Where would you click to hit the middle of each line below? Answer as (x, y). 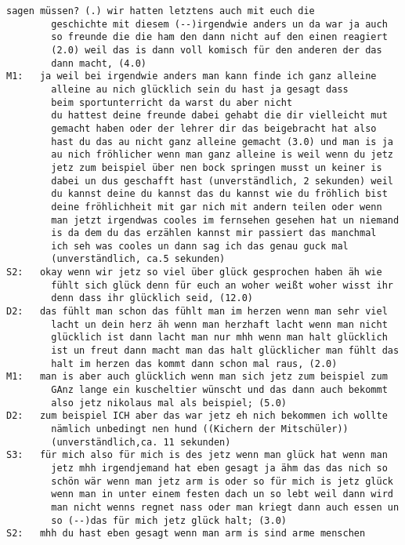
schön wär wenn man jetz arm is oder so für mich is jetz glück (222, 481)
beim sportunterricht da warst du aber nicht (172, 102)
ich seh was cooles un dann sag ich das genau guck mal (200, 246)
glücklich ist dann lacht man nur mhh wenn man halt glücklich (219, 338)
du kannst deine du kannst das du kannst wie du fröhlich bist (219, 194)
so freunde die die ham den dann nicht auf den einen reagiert (219, 37)
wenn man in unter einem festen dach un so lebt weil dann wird (222, 494)
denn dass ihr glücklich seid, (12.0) (152, 298)
